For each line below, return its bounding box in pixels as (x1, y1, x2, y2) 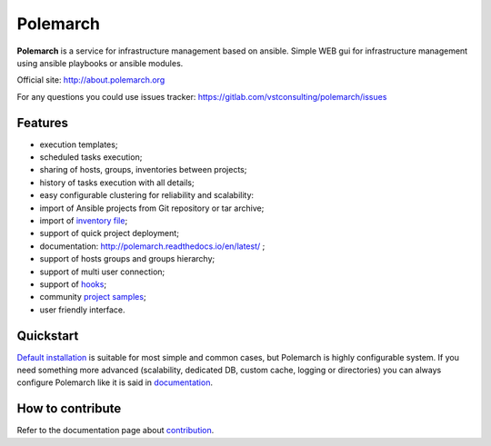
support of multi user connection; (39, 266, 165, 277)
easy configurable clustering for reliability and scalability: (39, 190, 255, 201)
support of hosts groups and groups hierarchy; (39, 253, 215, 264)
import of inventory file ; (39, 214, 128, 226)
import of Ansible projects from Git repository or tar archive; (39, 203, 265, 213)
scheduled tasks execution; (39, 152, 143, 163)
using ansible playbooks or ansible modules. (16, 57, 184, 68)
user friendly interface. (39, 304, 126, 315)
